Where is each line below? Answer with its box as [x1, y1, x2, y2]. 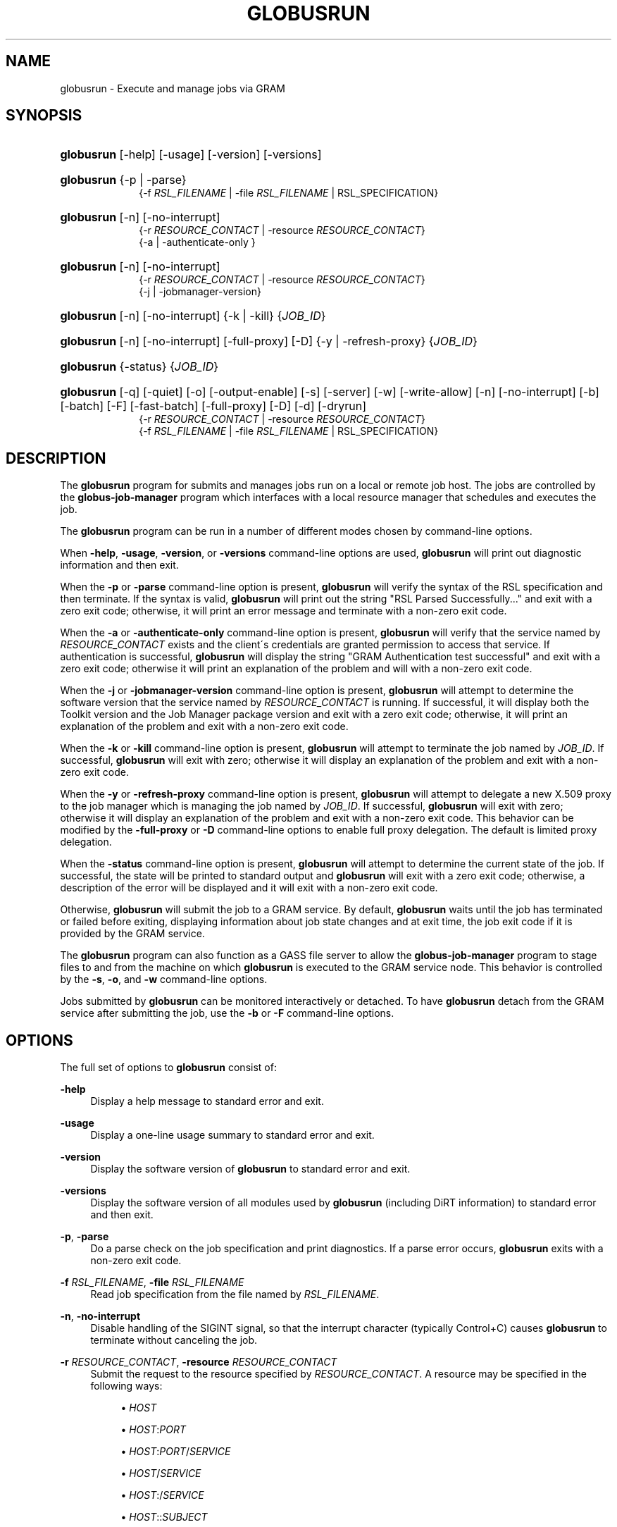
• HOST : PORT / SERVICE [120, 1445, 231, 1458]
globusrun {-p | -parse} [60, 173, 187, 187]
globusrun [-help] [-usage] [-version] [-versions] [60, 147, 322, 162]
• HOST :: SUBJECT [120, 1511, 208, 1523]
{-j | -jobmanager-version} [139, 285, 261, 298]
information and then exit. [60, 559, 179, 571]
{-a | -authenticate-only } [139, 236, 256, 249]
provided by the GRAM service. [60, 927, 205, 940]
